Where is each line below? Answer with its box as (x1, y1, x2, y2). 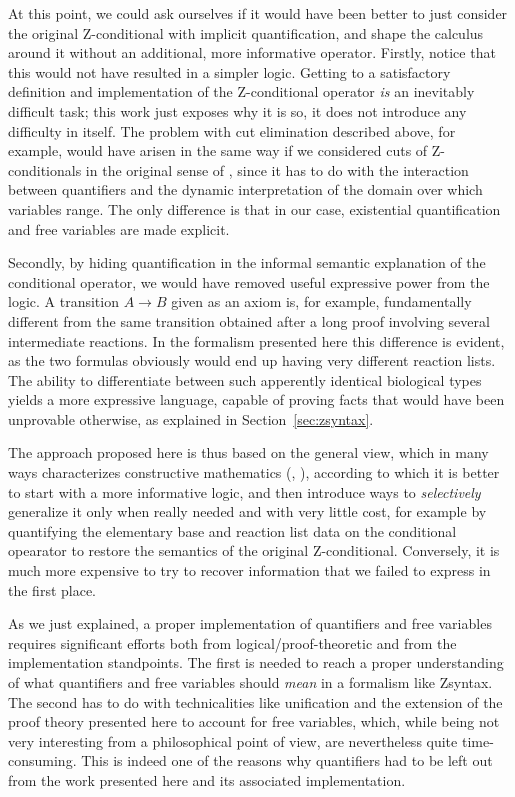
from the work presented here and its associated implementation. (8, 769, 406, 790)
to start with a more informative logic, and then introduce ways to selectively (8, 481, 481, 502)
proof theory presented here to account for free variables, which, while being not (8, 711, 500, 732)
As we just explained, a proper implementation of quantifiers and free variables (8, 613, 492, 634)
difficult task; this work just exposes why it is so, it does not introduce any (8, 100, 467, 121)
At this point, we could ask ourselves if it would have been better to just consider (8, 3, 508, 23)
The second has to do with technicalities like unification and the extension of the (8, 691, 503, 712)
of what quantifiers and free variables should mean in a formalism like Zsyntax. (8, 672, 493, 692)
